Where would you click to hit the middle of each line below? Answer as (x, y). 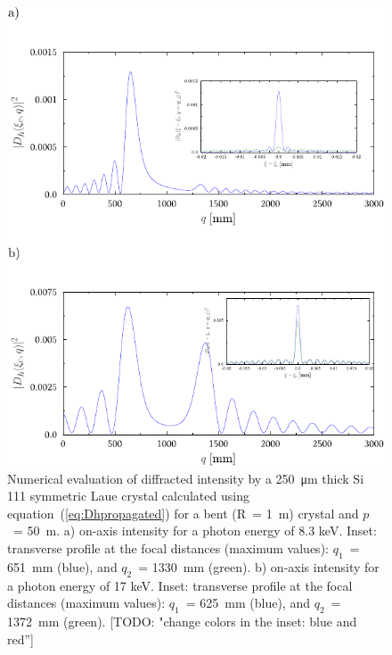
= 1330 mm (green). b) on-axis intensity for (259, 566)
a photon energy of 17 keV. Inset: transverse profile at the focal (180, 585)
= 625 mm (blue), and (248, 603)
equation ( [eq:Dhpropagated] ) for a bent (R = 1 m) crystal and (183, 513)
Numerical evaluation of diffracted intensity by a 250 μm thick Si (186, 478)
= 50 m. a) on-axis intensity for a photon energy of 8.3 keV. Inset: (195, 531)
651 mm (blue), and (62, 566)
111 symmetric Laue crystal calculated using (128, 496)
